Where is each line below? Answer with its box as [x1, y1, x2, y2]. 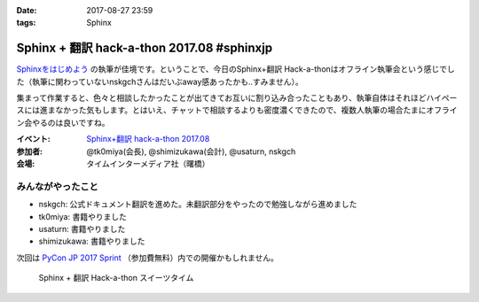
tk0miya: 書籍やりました [38, 211, 128, 221]
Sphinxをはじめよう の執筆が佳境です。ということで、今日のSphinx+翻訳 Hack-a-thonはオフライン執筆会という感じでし [16, 64, 456, 74]
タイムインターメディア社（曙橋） [86, 159, 210, 169]
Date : [16, 5, 37, 15]
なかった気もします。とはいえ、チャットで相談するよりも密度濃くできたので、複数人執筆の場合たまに [54, 105, 427, 115]
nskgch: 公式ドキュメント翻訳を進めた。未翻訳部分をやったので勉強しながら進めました [38, 199, 357, 210]
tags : [16, 18, 36, 28]
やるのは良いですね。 [31, 117, 110, 128]
